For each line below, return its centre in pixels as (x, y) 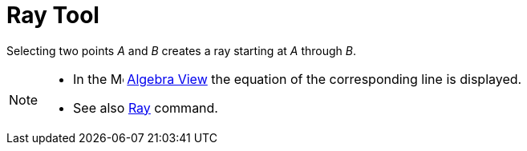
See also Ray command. (146, 107)
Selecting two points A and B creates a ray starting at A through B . (181, 50)
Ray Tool (53, 15)
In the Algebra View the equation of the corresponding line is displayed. (298, 79)
